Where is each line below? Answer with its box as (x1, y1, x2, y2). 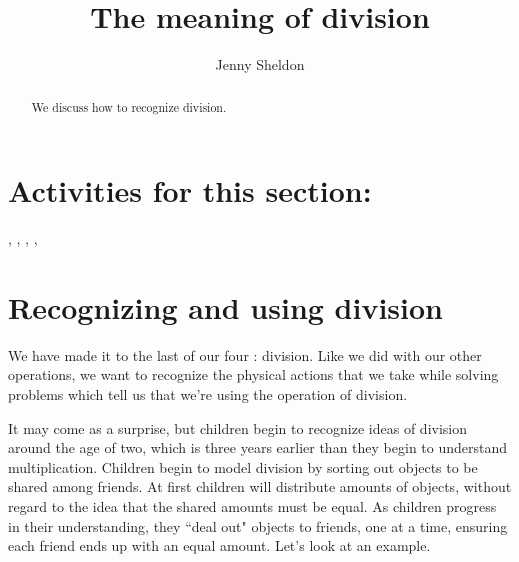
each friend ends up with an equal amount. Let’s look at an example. (8, 535, 431, 556)
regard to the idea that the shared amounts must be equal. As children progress (8, 495, 497, 516)
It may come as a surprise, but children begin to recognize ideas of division (8, 417, 468, 438)
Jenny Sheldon (215, 54, 305, 75)
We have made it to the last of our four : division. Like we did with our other (8, 344, 482, 365)
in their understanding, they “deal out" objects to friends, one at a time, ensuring (8, 515, 508, 536)
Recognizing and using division (8, 286, 444, 327)
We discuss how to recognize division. (31, 98, 227, 115)
